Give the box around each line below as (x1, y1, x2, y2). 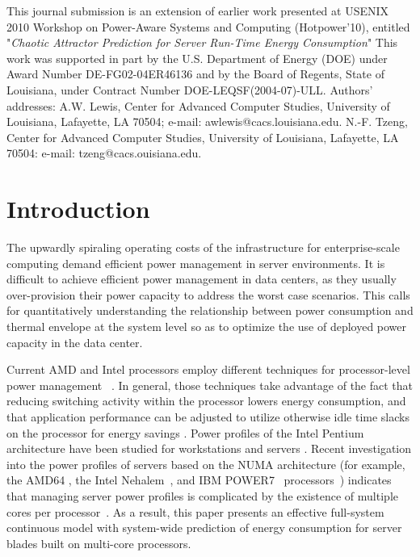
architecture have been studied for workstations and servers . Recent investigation (6, 440, 411, 457)
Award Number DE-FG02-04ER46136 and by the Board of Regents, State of (6, 65, 384, 82)
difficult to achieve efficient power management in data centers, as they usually (6, 270, 397, 287)
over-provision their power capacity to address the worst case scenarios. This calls (6, 286, 410, 303)
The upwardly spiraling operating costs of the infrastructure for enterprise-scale (6, 239, 400, 256)
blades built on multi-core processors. (6, 534, 191, 551)
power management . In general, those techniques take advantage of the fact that (6, 376, 414, 393)
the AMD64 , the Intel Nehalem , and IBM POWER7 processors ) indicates (6, 471, 392, 488)
